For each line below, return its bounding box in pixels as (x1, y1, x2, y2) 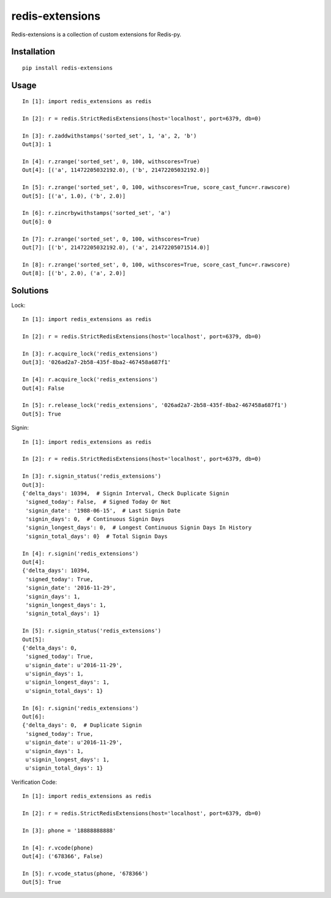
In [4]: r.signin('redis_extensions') (22, 550, 139, 557)
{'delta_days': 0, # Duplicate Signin (22, 722, 142, 729)
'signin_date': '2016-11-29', (25, 584, 116, 592)
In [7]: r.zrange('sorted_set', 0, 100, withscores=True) (22, 235, 200, 242)
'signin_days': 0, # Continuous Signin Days (25, 516, 165, 523)
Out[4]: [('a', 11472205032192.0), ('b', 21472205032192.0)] (22, 166, 210, 174)
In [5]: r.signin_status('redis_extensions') (22, 627, 162, 635)
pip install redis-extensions (22, 64, 113, 71)
